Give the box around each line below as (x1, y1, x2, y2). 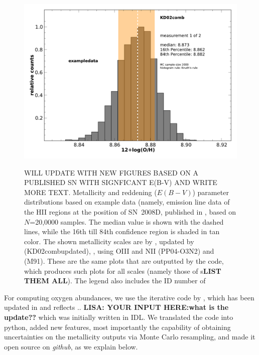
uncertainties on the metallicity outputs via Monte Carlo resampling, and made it (4, 331, 255, 342)
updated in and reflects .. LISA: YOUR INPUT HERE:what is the (4, 302, 229, 312)
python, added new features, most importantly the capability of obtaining (4, 321, 231, 332)
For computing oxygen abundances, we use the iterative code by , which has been (4, 292, 254, 302)
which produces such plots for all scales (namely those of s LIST (24, 265, 221, 276)
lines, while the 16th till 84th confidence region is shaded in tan (24, 226, 220, 237)
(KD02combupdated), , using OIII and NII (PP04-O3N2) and (24, 246, 214, 256)
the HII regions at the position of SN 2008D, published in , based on (24, 207, 236, 217)
